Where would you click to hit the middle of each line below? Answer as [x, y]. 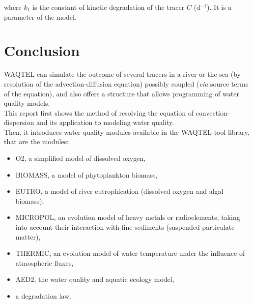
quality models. [27, 103]
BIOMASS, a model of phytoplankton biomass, [86, 174]
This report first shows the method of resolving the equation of [99, 112]
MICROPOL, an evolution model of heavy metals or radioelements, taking [128, 217]
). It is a [219, 7]
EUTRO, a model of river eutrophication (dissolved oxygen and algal [119, 191]
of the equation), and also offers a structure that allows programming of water [122, 93]
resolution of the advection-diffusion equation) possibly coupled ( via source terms [126, 83]
